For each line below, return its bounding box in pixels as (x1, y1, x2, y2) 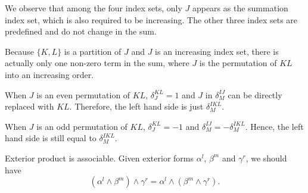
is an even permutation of (36, 88, 130, 101)
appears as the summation (192, 2, 288, 14)
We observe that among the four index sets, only (5, 2, 182, 14)
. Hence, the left (245, 120, 304, 132)
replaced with (5, 100, 54, 113)
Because (5, 45, 34, 57)
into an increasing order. (5, 68, 94, 80)
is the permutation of (199, 57, 277, 69)
